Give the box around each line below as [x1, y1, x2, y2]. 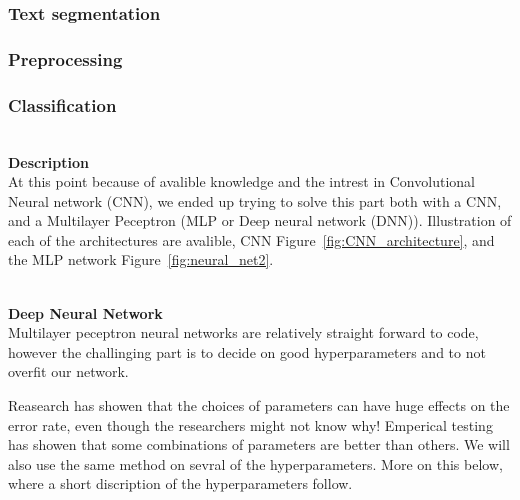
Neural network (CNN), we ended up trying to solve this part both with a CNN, [8, 190, 502, 211]
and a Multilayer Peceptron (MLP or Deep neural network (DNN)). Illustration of [8, 210, 512, 231]
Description [8, 151, 90, 172]
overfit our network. [8, 361, 129, 382]
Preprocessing [8, 46, 123, 71]
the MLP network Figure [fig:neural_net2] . [8, 249, 274, 270]
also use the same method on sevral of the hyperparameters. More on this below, [8, 453, 503, 474]
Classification [8, 92, 117, 117]
